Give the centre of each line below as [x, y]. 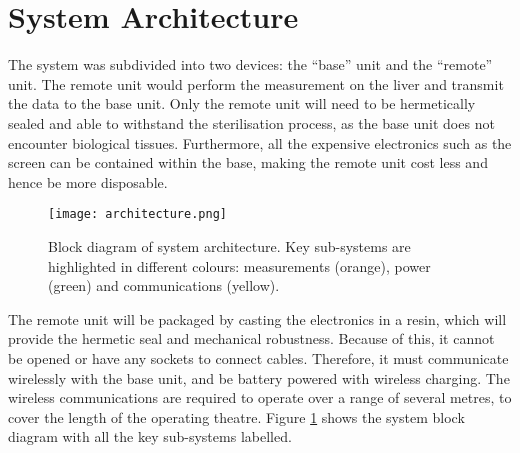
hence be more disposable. [88, 181]
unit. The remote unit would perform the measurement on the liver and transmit [256, 83]
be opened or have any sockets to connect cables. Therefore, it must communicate [258, 357]
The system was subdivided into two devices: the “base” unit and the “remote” [250, 64]
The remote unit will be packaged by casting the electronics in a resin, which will [257, 318]
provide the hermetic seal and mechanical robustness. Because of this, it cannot [251, 338]
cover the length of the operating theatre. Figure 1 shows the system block [236, 416]
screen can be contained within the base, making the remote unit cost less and [248, 162]
